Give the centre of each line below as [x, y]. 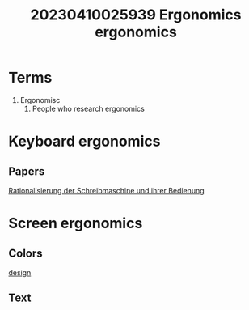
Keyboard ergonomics [84, 141]
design [20, 272]
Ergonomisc [40, 100]
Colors [25, 253]
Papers [27, 171]
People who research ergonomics [89, 108]
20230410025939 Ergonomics [136, 15]
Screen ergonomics [76, 223]
